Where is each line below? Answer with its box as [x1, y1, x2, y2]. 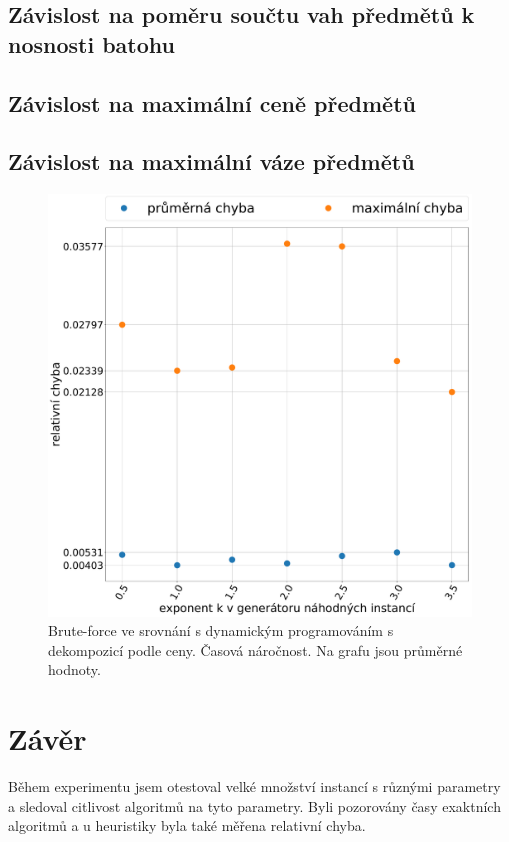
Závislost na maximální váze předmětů [8, 146, 415, 177]
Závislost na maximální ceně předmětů [8, 87, 416, 118]
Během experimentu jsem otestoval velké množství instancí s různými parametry [8, 776, 501, 796]
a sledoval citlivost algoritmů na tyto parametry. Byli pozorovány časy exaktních [8, 795, 501, 816]
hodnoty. [48, 659, 101, 680]
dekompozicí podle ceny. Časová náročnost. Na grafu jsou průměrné [48, 639, 463, 660]
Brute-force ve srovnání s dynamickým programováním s [48, 620, 394, 641]
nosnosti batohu [8, 28, 175, 59]
